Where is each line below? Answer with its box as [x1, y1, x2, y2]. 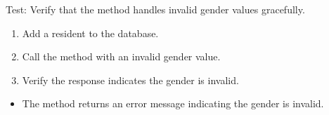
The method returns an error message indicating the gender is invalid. [22, 96, 324, 111]
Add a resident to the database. [22, 25, 159, 40]
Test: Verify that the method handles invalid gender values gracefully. [6, 2, 305, 16]
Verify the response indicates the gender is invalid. [22, 72, 239, 87]
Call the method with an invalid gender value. [22, 49, 221, 64]
